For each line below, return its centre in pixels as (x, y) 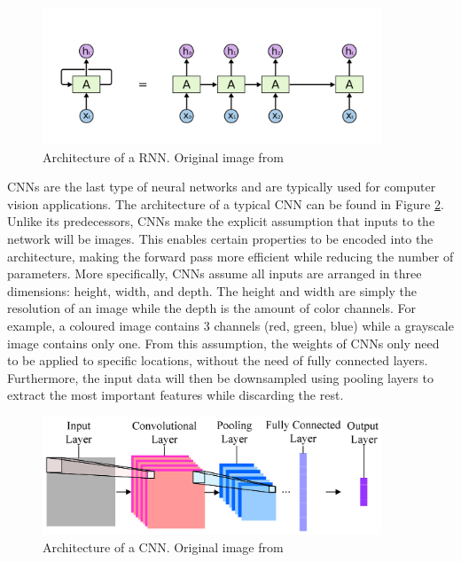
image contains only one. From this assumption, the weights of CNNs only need (223, 343)
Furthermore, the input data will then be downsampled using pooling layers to (220, 377)
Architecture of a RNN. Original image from (163, 156)
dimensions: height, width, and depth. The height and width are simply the (212, 290)
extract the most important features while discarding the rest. (176, 395)
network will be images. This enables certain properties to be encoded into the (220, 238)
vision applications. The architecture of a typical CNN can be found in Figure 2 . (226, 203)
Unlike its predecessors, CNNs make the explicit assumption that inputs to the (221, 221)
